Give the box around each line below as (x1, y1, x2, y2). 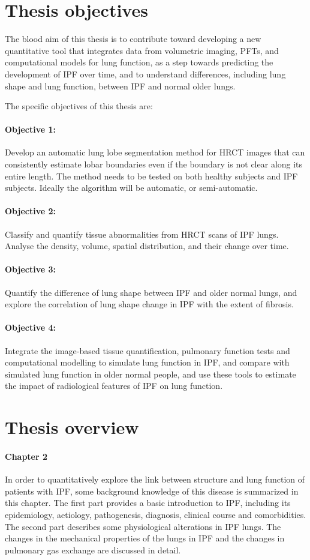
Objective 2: (5, 205, 56, 217)
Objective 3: (5, 263, 56, 275)
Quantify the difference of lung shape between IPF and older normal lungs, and (5, 286, 297, 298)
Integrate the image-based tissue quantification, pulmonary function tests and (5, 344, 290, 357)
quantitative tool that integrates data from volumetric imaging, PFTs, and (5, 44, 279, 56)
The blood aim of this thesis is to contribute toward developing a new (5, 32, 261, 45)
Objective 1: (5, 123, 56, 136)
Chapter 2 (5, 450, 48, 462)
